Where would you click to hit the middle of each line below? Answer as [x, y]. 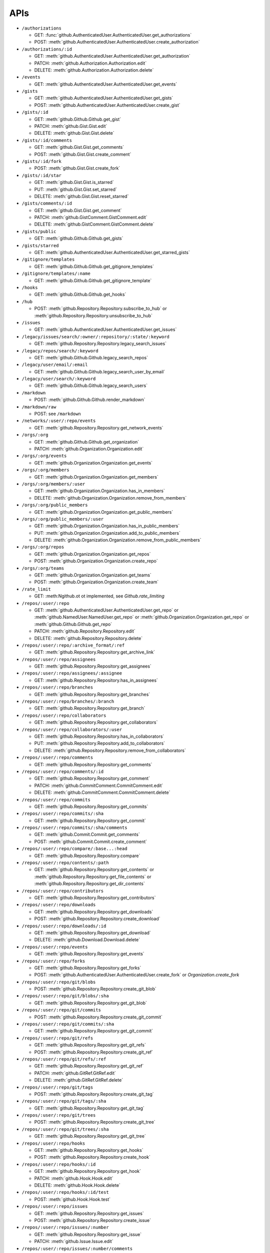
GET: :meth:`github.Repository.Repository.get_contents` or [94, 870]
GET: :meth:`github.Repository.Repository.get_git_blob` [91, 1003]
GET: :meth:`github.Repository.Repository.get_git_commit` [94, 1031]
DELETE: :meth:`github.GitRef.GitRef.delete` [79, 1080]
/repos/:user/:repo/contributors [63, 891]
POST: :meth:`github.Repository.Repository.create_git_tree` [95, 1122]
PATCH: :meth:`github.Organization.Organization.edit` [89, 449]
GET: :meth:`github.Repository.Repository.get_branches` [92, 694]
